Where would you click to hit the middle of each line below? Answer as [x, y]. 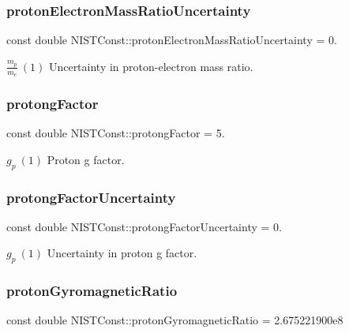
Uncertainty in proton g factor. [122, 253]
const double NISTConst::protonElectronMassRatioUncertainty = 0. [172, 40]
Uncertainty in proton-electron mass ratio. [151, 66]
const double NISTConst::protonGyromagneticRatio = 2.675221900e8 [175, 320]
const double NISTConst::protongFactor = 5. [116, 133]
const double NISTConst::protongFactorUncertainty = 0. [144, 226]
